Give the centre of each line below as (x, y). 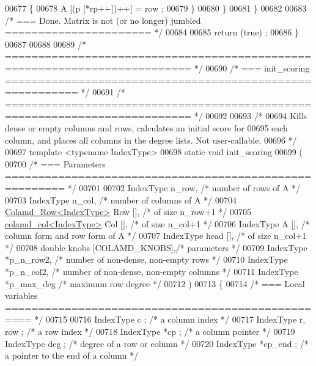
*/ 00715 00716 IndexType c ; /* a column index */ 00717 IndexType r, (170, 319)
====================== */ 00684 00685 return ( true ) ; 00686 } (152, 32)
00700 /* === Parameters (55, 163)
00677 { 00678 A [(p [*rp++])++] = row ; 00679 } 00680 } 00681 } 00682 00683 (156, 8)
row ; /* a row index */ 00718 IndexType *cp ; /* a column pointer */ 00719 (150, 331)
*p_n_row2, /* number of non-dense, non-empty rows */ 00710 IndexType (146, 259)
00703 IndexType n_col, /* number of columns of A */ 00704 (121, 199)
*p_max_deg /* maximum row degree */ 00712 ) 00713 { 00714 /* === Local (155, 283)
